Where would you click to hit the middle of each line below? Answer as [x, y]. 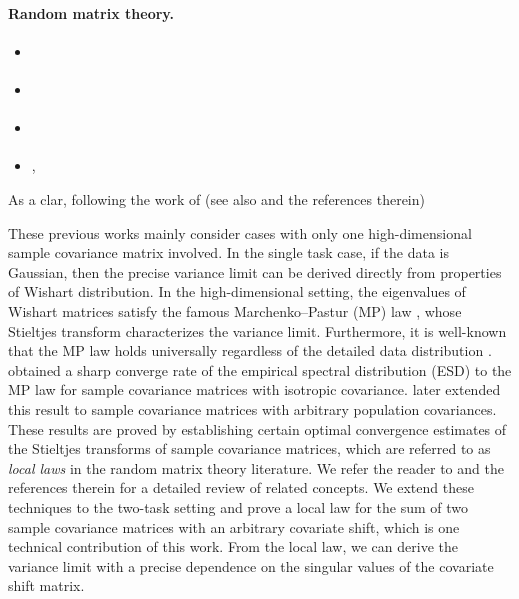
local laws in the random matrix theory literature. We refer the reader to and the [256, 467]
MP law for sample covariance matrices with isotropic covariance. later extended [254, 389]
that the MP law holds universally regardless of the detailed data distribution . [250, 350]
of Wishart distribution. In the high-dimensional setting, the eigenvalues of [237, 291]
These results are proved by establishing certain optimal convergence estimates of [257, 428]
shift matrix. [46, 585]
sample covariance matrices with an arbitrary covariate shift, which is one [234, 526]
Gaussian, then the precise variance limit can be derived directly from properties [255, 271]
